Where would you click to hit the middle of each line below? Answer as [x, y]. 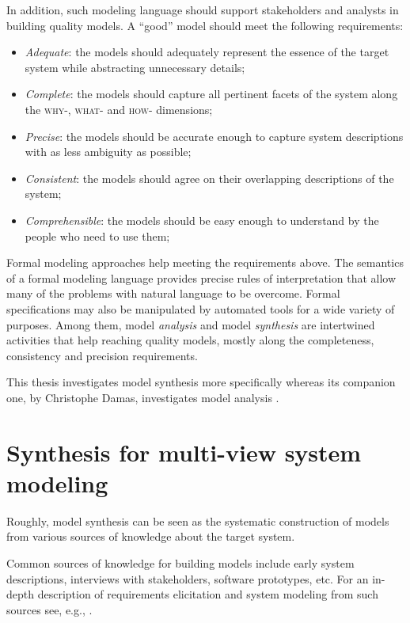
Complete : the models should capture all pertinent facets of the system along [211, 94]
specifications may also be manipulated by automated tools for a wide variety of [201, 308]
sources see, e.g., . [49, 609]
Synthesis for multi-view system [184, 452]
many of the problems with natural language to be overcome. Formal [173, 293]
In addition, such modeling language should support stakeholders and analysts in [203, 9]
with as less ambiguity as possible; [108, 152]
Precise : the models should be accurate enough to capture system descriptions [214, 136]
